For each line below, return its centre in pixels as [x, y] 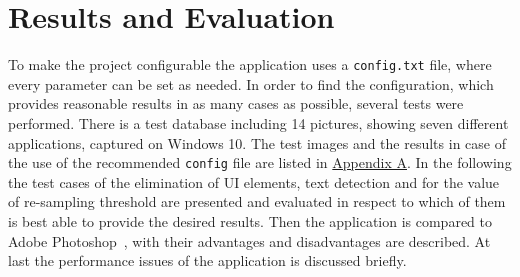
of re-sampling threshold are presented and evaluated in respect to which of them [257, 201]
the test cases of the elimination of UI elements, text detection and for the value [254, 181]
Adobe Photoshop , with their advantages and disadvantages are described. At [249, 240]
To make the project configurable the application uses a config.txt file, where [250, 64]
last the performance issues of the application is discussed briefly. [207, 260]
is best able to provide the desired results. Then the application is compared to [250, 221]
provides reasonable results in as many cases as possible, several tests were [236, 103]
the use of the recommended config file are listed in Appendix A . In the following [260, 162]
